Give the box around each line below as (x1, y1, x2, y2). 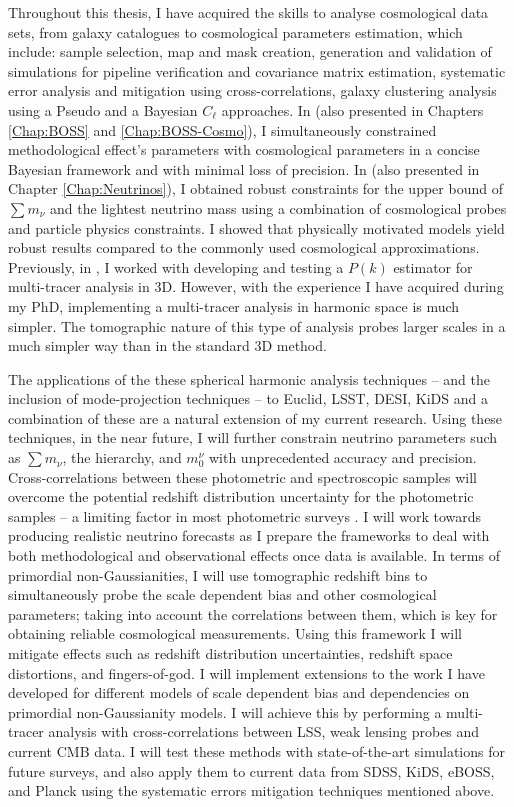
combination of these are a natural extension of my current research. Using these (8, 407, 503, 428)
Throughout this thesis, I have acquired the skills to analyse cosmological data (8, 2, 489, 22)
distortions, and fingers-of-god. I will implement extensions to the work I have (8, 662, 485, 683)
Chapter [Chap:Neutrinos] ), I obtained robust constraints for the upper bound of (8, 178, 503, 199)
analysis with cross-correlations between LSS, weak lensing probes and (48, 721, 480, 742)
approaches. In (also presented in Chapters (221, 99, 484, 120)
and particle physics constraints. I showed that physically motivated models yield (8, 217, 505, 238)
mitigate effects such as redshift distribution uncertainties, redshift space (8, 643, 453, 663)
